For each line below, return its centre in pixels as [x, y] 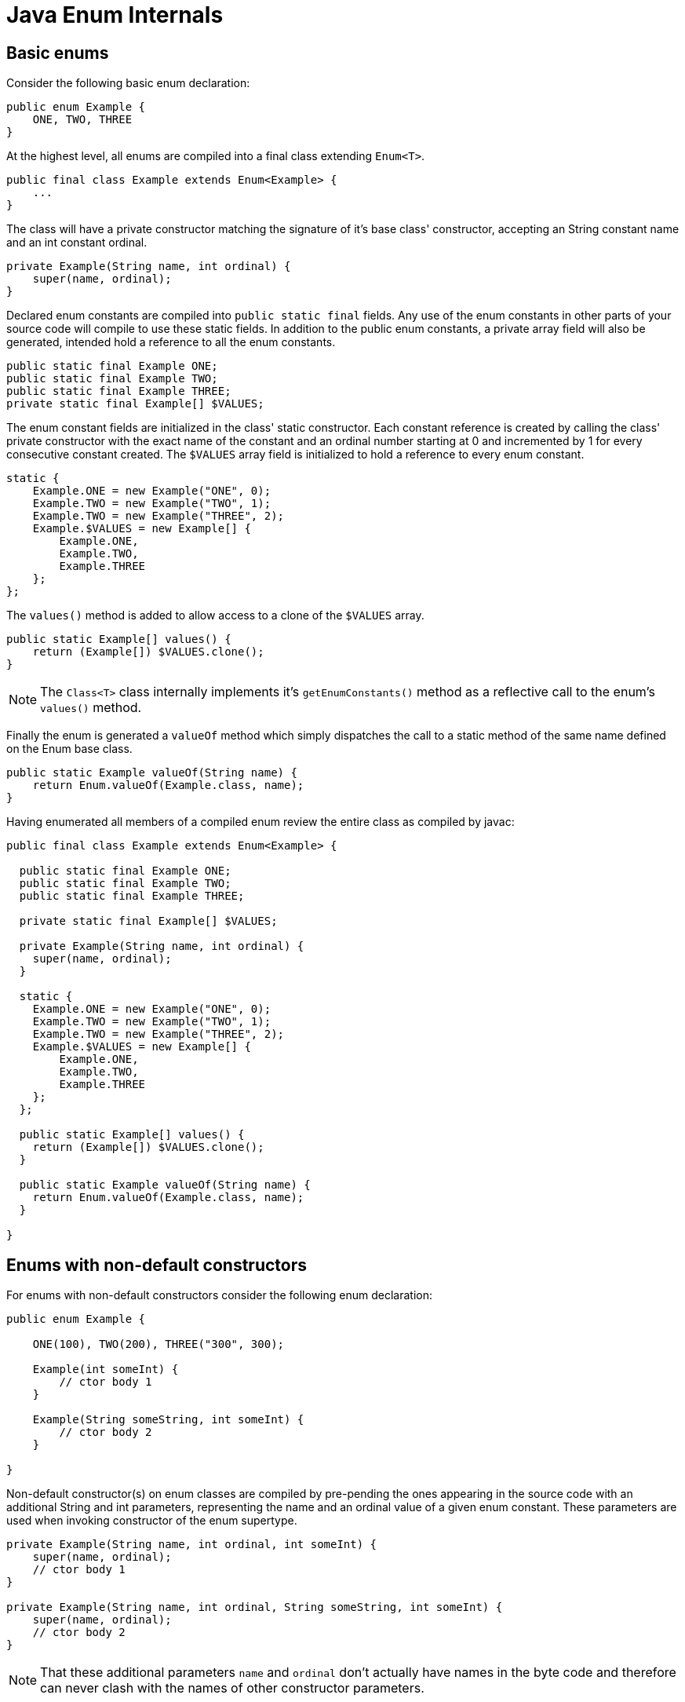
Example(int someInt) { [106, 1370]
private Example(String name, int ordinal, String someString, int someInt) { [255, 1607]
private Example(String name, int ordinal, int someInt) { [192, 1545]
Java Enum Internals [115, 15]
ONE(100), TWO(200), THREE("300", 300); [158, 1344]
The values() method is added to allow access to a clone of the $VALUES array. [215, 615]
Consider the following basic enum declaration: [128, 83]
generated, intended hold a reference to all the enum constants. [171, 342]
